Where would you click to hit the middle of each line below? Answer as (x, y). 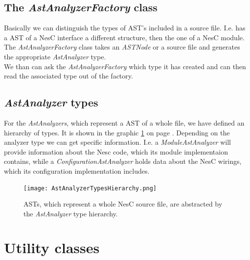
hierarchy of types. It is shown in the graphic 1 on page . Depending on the (117, 132)
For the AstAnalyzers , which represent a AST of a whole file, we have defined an (124, 122)
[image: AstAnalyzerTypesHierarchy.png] (90, 188)
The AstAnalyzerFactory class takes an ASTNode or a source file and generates (122, 47)
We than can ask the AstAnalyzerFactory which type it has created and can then (125, 66)
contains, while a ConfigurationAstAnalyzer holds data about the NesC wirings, (123, 161)
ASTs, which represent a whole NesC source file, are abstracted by (123, 204)
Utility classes (52, 247)
